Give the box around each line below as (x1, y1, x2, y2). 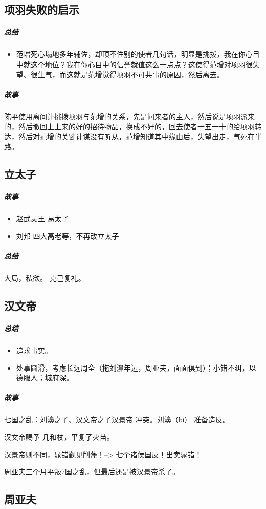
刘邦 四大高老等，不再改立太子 (16, 231, 119, 241)
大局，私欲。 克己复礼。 (4, 273, 85, 283)
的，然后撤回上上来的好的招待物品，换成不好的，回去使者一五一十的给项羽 (4, 121, 255, 132)
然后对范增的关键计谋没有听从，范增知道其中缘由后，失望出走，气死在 (18, 131, 255, 141)
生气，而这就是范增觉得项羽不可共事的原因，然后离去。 (37, 69, 224, 79)
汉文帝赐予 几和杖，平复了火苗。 (4, 432, 114, 442)
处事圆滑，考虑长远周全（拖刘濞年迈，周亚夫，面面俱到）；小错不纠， (16, 362, 249, 373)
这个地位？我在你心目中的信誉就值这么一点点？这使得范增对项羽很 (30, 58, 253, 69)
